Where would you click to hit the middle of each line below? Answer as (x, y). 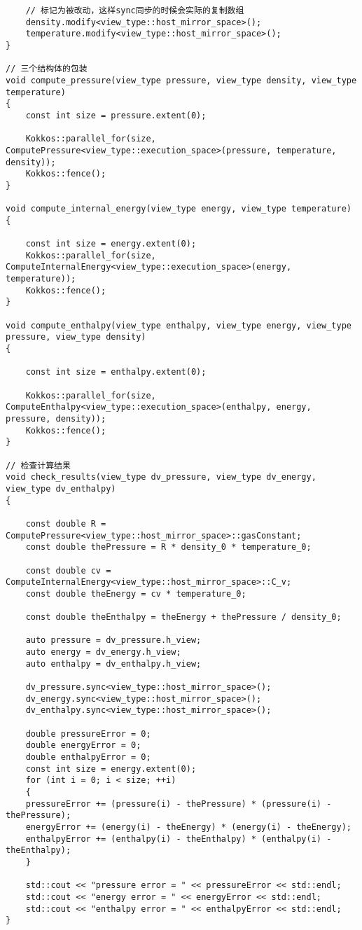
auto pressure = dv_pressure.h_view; (113, 640)
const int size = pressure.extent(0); (116, 115)
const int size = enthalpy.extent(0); (116, 372)
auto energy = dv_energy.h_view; (103, 652)
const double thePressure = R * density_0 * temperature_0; (168, 547)
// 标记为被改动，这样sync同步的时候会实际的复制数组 (135, 11)
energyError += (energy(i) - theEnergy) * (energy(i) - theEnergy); (188, 827)
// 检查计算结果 (38, 465)
